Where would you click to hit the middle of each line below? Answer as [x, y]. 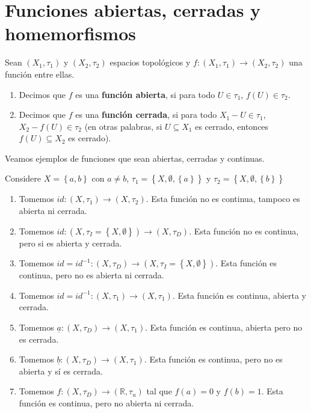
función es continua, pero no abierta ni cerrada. [106, 403]
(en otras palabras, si [123, 126]
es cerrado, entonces [232, 126]
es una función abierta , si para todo [145, 94]
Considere [23, 178]
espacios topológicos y [150, 62]
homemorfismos [71, 33]
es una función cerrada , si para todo [146, 115]
